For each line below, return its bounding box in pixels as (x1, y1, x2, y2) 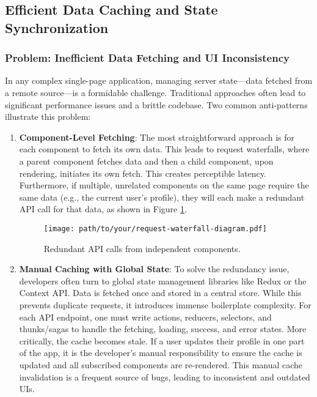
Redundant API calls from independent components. (43, 242, 241, 254)
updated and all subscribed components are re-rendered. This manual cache (19, 358, 303, 371)
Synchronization (5, 18, 109, 37)
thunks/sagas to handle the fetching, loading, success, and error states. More (19, 322, 307, 335)
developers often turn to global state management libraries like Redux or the (19, 274, 307, 287)
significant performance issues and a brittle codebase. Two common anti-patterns (5, 98, 308, 111)
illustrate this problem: (5, 110, 91, 123)
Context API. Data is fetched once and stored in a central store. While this (19, 286, 302, 299)
